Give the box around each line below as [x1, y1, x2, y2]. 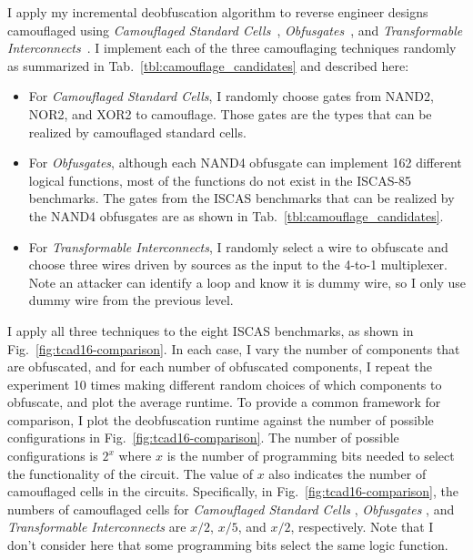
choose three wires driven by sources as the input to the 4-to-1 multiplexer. [28, 255, 448, 274]
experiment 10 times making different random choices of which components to [7, 374, 442, 393]
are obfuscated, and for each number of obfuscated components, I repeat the [7, 357, 433, 376]
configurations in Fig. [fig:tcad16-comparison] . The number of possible [7, 428, 399, 447]
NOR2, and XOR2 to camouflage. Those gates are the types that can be [28, 104, 432, 123]
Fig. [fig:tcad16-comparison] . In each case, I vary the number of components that [7, 339, 460, 358]
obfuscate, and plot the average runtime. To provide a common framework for [7, 392, 441, 412]
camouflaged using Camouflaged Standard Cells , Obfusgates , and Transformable [7, 20, 463, 39]
